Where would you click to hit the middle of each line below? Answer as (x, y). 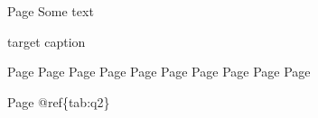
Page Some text (51, 11)
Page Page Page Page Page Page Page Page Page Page (159, 72)
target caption (47, 41)
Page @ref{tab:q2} (59, 101)
